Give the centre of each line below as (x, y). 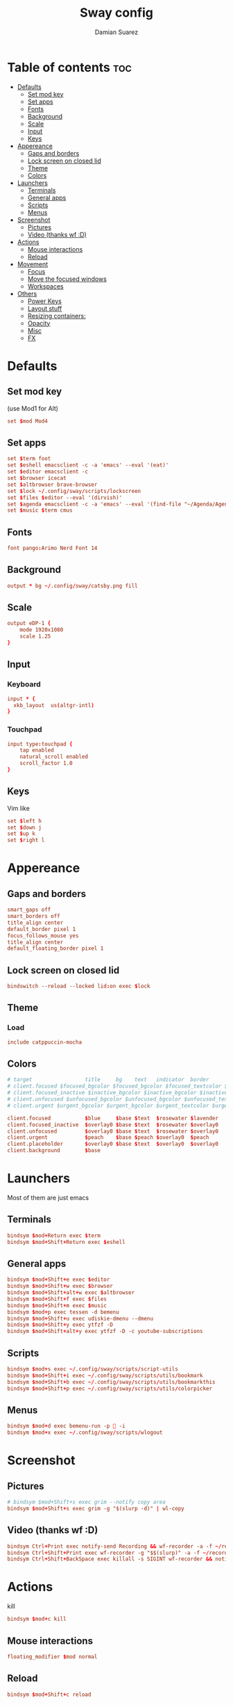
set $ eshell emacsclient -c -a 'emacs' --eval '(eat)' (88, 465)
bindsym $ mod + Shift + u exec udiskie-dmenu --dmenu (80, 1318)
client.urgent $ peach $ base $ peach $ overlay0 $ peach (108, 1138)
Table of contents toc (69, 67)
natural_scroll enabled (54, 757)
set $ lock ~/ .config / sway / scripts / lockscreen (74, 491)
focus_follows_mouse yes (43, 936)
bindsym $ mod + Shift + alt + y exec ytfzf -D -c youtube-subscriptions (105, 1332)
